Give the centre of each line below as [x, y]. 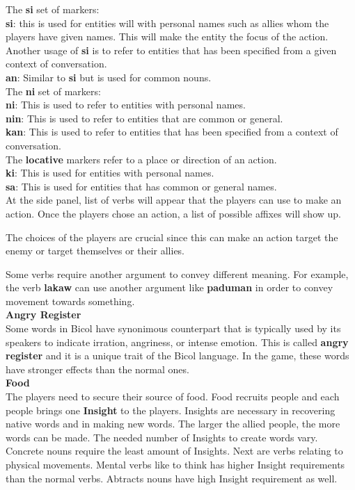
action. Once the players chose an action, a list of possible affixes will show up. [173, 213]
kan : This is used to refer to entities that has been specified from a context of [172, 132]
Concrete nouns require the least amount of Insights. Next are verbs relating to [174, 451]
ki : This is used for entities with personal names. [110, 173]
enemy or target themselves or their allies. [95, 251]
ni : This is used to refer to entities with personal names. [126, 105]
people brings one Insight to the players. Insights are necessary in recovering [171, 410]
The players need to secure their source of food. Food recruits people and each [173, 397]
